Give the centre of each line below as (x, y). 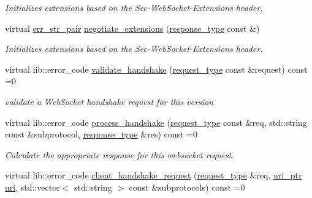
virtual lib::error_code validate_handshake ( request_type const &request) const (156, 69)
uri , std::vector (32, 187)
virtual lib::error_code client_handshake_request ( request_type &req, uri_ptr (154, 175)
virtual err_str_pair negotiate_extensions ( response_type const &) (132, 28)
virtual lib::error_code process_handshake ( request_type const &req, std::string (156, 122)
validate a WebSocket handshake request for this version (109, 101)
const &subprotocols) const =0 (187, 187)
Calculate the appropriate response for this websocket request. (120, 154)
